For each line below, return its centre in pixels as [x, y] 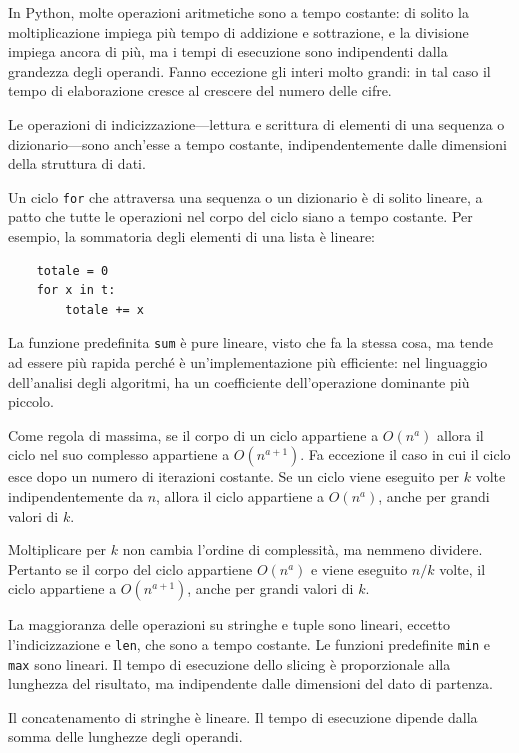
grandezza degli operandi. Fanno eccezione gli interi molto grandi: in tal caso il [249, 70]
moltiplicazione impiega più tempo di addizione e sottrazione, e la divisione [238, 31]
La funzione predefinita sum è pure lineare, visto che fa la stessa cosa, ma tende [250, 342]
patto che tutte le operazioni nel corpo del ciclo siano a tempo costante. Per [240, 216]
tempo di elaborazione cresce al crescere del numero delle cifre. [200, 90]
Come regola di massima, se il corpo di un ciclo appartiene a [193, 434]
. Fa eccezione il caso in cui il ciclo [405, 454]
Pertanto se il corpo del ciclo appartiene [130, 568]
